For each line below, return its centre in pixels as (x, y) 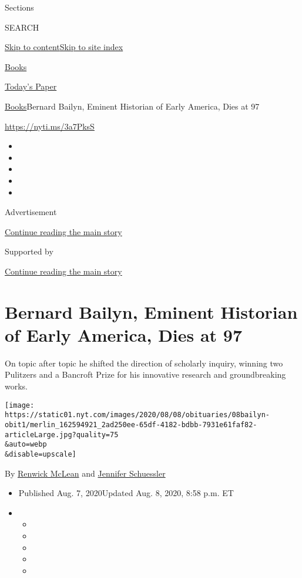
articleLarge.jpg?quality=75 (62, 435)
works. (16, 386)
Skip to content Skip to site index (64, 47)
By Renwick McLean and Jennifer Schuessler (85, 473)
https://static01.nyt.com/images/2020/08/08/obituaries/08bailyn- (137, 415)
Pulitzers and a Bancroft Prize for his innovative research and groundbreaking (145, 374)
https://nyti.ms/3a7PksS (50, 126)
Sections (19, 7)
